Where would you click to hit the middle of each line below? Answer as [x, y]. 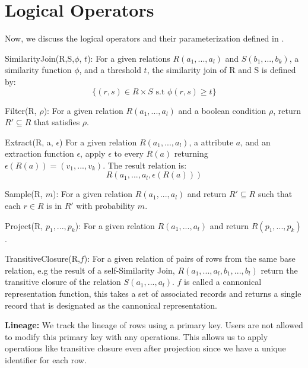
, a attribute [211, 142]
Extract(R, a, [29, 142]
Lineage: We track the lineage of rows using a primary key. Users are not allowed [154, 325]
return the [279, 270]
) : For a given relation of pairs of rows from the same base [190, 258]
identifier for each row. [46, 360]
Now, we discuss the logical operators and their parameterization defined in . [145, 38]
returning [191, 153]
